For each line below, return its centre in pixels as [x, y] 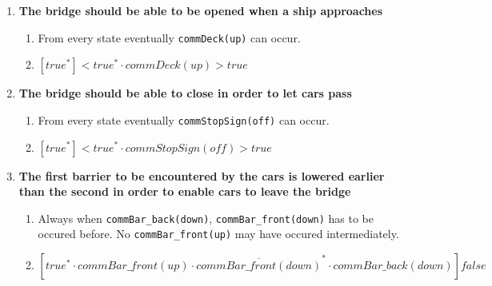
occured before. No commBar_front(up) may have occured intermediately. [218, 234]
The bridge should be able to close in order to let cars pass [185, 93]
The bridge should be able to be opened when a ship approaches [201, 10]
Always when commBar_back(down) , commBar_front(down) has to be [206, 218]
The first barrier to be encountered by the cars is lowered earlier [202, 175]
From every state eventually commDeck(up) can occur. [169, 37]
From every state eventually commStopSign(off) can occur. [184, 119]
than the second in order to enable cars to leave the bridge [185, 191]
